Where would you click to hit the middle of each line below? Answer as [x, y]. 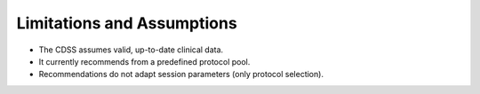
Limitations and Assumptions [127, 23]
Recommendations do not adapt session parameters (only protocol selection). [181, 74]
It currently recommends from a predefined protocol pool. [144, 61]
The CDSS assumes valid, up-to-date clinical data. [131, 50]
